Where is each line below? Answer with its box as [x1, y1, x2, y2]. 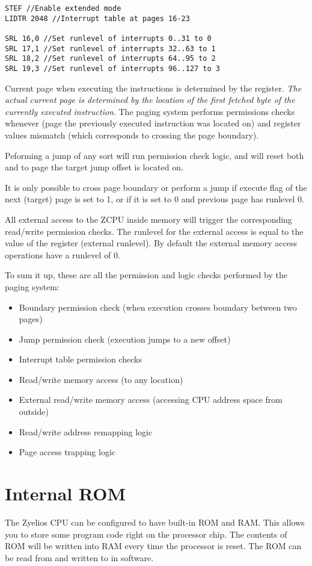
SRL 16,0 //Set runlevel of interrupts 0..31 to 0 [5, 34, 212, 43]
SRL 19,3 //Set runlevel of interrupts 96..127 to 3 [5, 64, 220, 73]
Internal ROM [5, 481, 126, 506]
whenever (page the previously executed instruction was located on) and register [5, 117, 301, 129]
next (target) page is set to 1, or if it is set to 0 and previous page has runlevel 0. [5, 193, 304, 205]
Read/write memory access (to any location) [19, 373, 183, 385]
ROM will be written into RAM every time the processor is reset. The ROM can [5, 540, 302, 552]
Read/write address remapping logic [19, 425, 153, 438]
